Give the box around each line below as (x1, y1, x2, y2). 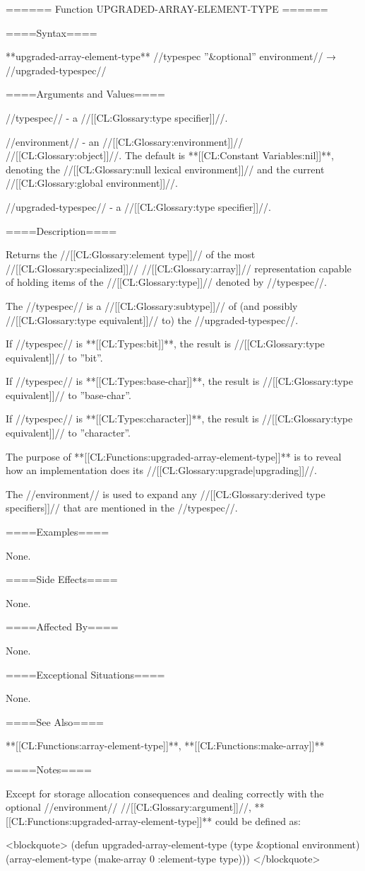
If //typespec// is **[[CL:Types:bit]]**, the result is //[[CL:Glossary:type (6, 336, 325, 351)
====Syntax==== (6, 25, 97, 40)
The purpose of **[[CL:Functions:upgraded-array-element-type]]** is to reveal (6, 449, 342, 463)
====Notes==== (6, 761, 92, 776)
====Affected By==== (6, 619, 119, 634)
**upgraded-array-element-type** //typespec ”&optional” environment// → (6, 49, 337, 64)
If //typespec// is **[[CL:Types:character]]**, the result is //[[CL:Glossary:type (6, 411, 353, 426)
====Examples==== (6, 524, 109, 539)
